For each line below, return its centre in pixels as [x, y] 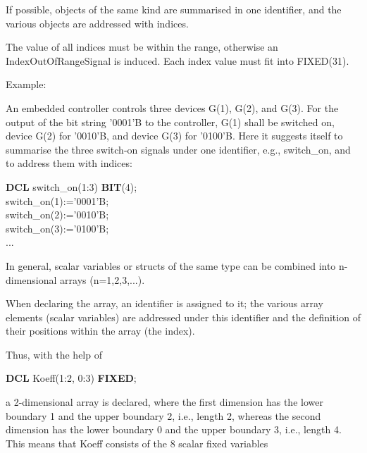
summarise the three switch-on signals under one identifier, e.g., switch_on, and [178, 149]
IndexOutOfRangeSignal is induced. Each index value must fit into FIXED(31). [178, 60]
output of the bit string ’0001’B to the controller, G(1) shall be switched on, [170, 122]
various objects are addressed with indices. [97, 23]
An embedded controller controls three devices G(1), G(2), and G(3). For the [172, 107]
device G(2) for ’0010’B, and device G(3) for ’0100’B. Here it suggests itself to [174, 136]
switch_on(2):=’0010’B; [57, 215]
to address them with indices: [69, 163]
